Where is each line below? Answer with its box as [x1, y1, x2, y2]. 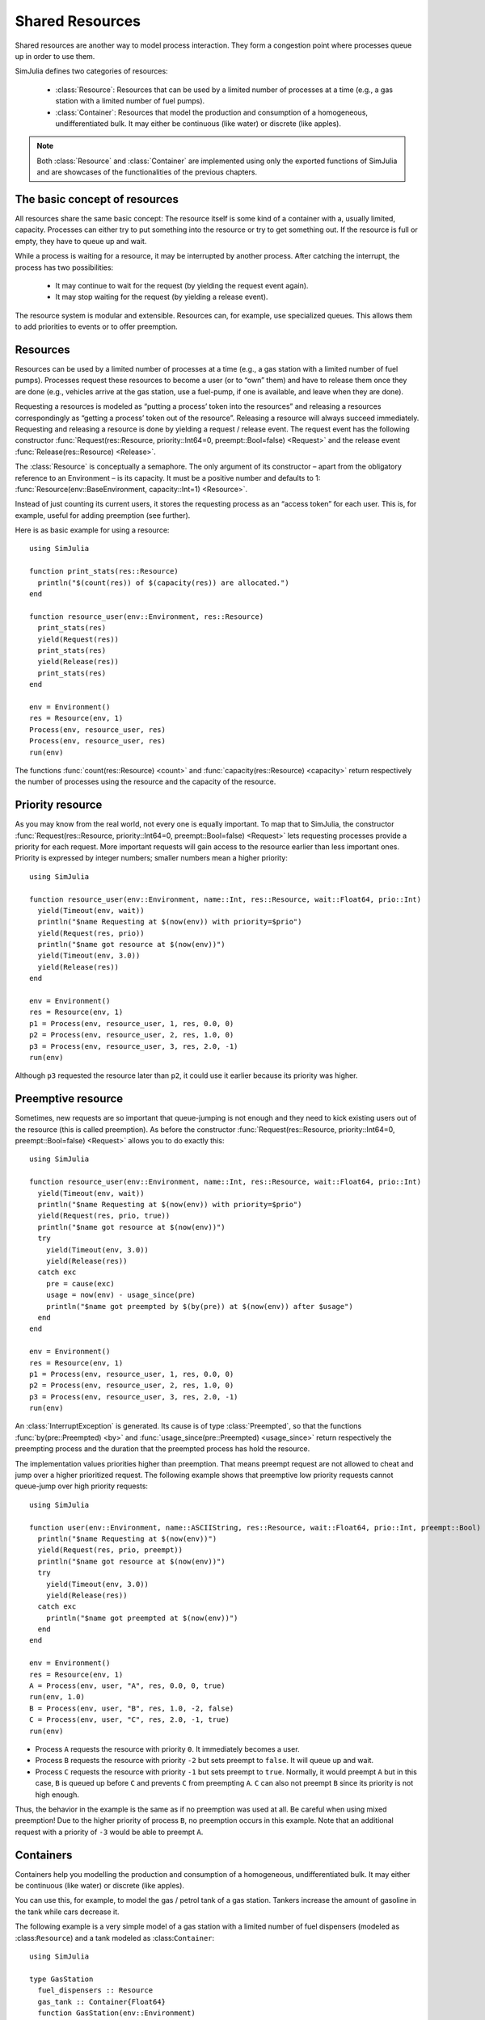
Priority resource [15, 798, 103, 812]
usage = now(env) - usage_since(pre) [45, 1290, 196, 1300]
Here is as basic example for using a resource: [15, 525, 170, 535]
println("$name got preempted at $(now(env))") [45, 1613, 238, 1622]
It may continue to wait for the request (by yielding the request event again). [55, 280, 309, 290]
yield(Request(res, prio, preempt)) [37, 1546, 183, 1555]
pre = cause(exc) [45, 1279, 115, 1288]
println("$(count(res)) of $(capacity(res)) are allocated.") [37, 578, 290, 587]
